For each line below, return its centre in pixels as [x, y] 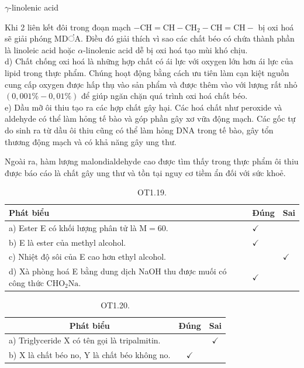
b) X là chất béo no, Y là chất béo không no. [90, 355]
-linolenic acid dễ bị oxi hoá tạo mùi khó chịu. [165, 49]
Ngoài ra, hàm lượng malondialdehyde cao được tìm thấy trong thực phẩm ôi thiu [152, 161]
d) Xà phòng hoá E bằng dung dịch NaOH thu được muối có [118, 271]
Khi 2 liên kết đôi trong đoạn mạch [68, 27]
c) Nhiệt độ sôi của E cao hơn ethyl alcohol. [87, 257]
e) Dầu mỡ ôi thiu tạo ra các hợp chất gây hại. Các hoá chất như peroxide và [144, 107]
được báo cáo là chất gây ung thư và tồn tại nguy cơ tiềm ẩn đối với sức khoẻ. [145, 172]
